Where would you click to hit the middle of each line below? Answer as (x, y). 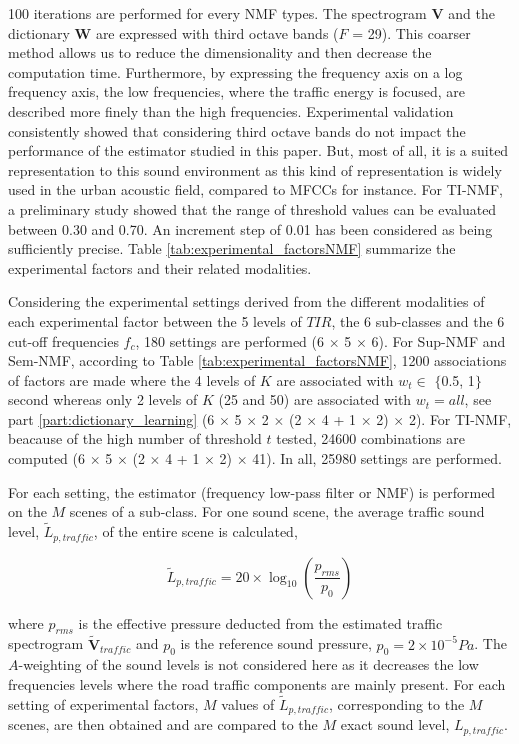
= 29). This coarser (411, 32)
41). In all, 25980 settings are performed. (377, 458)
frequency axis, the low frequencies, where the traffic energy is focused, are (237, 91)
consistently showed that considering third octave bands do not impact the (237, 130)
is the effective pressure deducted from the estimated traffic (260, 622)
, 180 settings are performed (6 (229, 340)
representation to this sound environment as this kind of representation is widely (255, 169)
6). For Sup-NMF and (438, 340)
